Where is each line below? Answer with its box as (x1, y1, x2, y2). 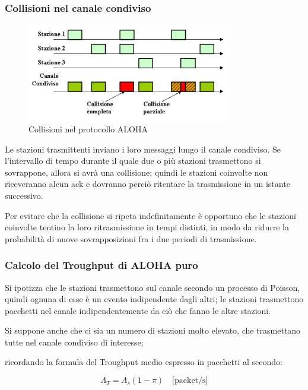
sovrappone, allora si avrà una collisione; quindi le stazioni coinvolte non (5, 166, 268, 178)
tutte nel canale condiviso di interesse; (5, 335, 144, 348)
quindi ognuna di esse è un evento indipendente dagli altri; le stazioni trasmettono (5, 293, 304, 305)
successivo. (5, 189, 43, 201)
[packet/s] (172, 376, 208, 385)
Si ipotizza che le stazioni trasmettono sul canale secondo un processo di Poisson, (5, 281, 300, 293)
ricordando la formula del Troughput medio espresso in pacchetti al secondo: (5, 356, 282, 368)
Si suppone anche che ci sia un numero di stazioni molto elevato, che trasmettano (5, 324, 301, 337)
